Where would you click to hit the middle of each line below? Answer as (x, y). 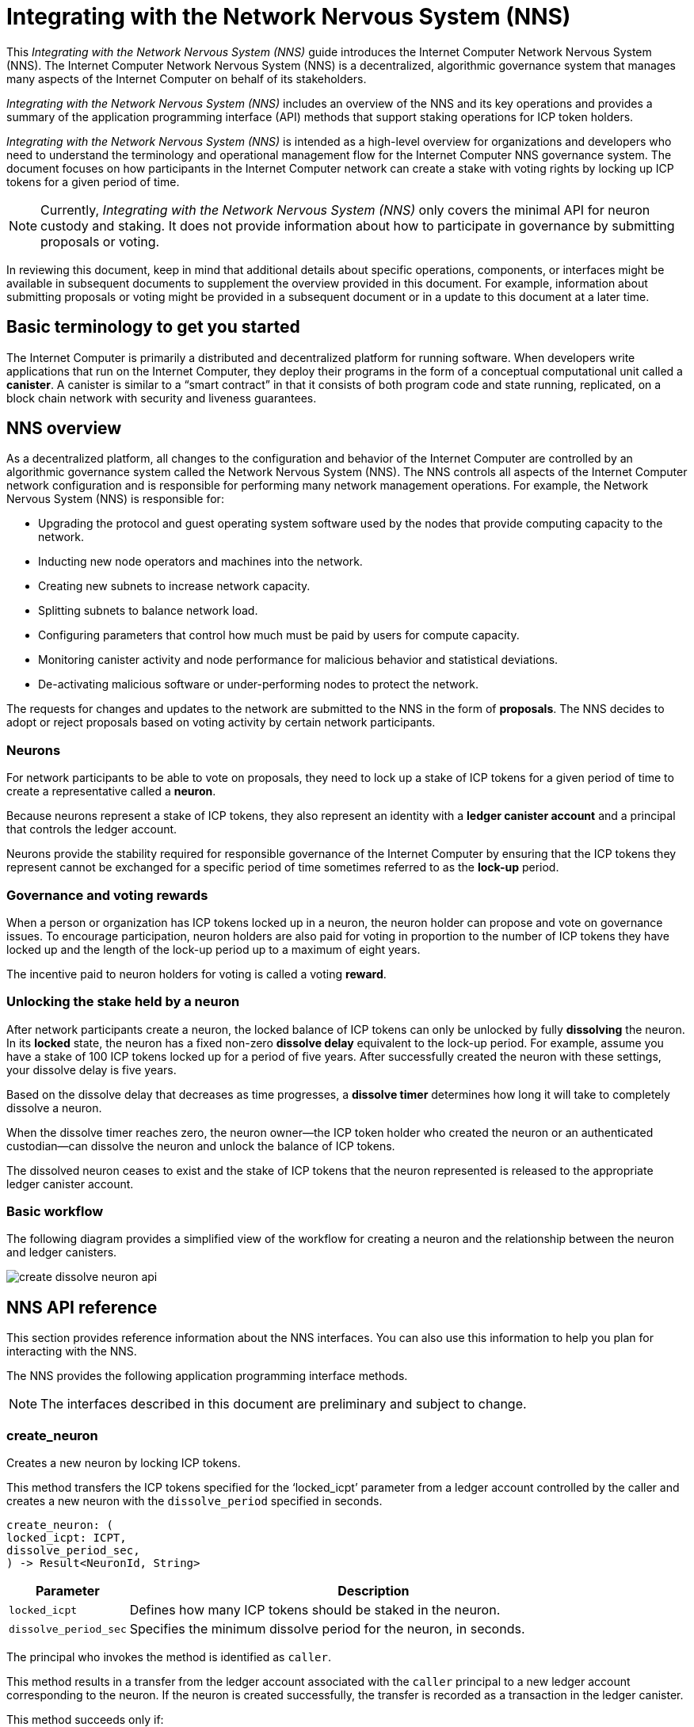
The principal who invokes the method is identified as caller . (169, 1657)
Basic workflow (55, 1212)
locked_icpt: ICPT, (67, 1538)
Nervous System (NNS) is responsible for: (115, 499)
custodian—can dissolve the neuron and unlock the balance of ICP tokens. (201, 1146)
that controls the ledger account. (92, 829)
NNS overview (64, 429)
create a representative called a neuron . (111, 791)
